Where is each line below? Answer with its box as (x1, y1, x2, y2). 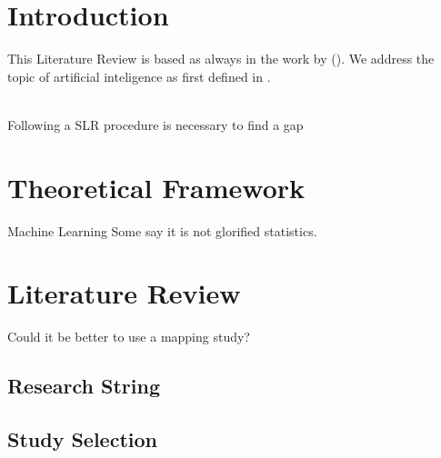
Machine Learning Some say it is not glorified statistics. (7, 221, 317, 240)
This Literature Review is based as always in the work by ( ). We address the (7, 49, 435, 68)
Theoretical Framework (7, 168, 306, 205)
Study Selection (7, 425, 157, 453)
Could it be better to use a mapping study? (7, 327, 250, 346)
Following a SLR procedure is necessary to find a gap (7, 114, 304, 134)
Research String (7, 372, 160, 400)
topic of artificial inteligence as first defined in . (7, 66, 271, 85)
